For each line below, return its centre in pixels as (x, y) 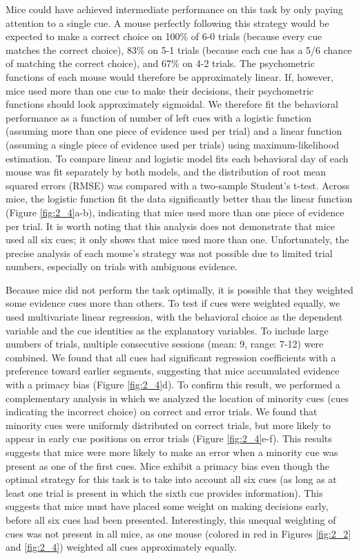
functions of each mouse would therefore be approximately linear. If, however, (170, 76)
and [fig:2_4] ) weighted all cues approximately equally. (121, 547)
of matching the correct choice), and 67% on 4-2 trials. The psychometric (160, 63)
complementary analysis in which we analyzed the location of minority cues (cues (177, 398)
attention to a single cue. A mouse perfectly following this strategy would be (167, 22)
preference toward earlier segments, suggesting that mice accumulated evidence (173, 371)
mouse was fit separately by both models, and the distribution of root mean (166, 172)
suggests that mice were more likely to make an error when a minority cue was (172, 452)
